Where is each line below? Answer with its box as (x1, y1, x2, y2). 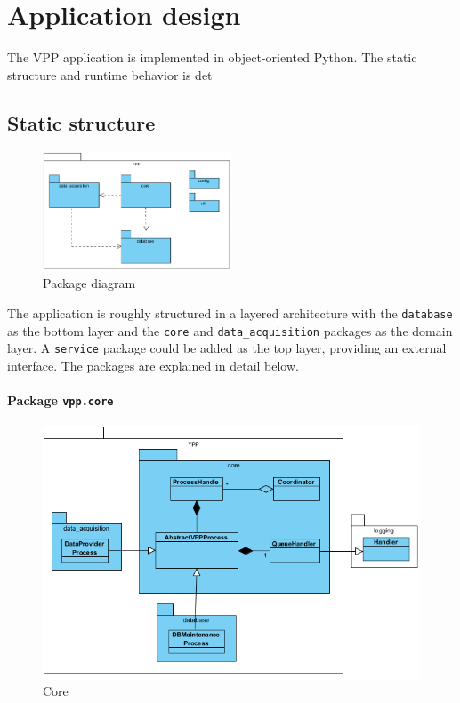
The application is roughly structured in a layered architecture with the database (7, 303, 453, 322)
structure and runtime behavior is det (7, 65, 213, 84)
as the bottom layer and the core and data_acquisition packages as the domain (7, 321, 453, 340)
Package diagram (43, 274, 136, 292)
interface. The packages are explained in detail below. (7, 355, 299, 374)
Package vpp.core (7, 391, 114, 410)
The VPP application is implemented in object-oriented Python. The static (7, 48, 417, 67)
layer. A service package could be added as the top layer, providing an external (7, 339, 447, 357)
